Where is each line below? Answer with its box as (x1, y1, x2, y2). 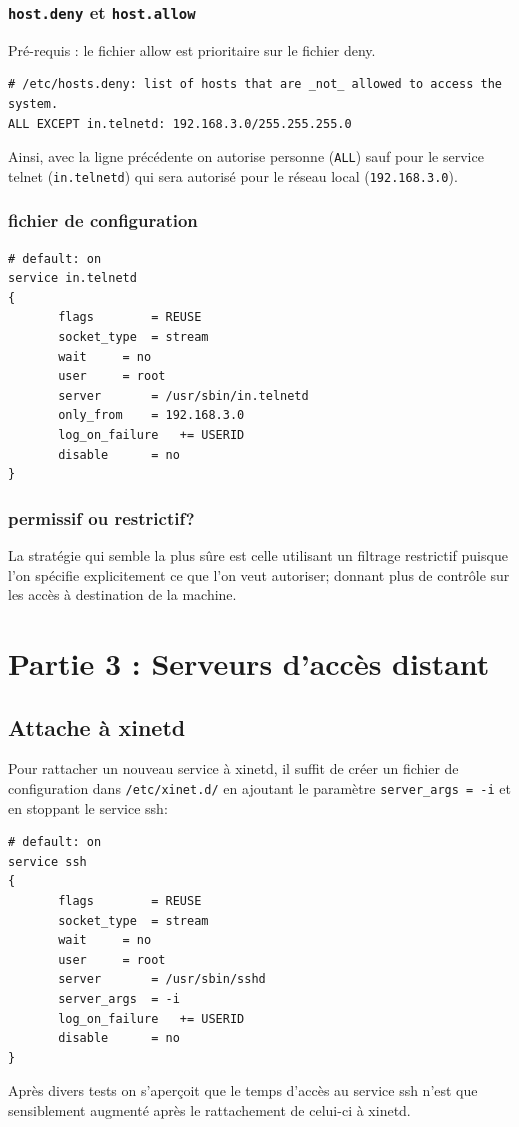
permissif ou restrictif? (8, 505, 195, 530)
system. (8, 96, 59, 111)
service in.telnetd (8, 271, 137, 286)
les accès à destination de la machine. (8, 584, 237, 605)
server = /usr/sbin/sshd (58, 972, 266, 987)
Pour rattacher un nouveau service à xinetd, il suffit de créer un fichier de (8, 758, 459, 779)
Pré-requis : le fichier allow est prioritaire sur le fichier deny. (8, 39, 376, 60)
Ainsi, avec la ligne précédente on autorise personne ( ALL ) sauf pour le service (8, 146, 484, 167)
